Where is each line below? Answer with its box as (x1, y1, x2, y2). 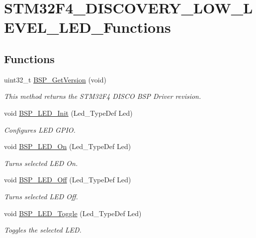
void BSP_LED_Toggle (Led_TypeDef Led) (4, 208, 142, 218)
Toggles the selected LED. (4, 225, 82, 235)
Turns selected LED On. (4, 158, 78, 168)
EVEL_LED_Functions (4, 17, 171, 37)
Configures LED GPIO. (4, 124, 76, 135)
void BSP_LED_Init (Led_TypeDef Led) (4, 107, 133, 118)
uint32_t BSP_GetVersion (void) (4, 74, 106, 84)
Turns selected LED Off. (4, 191, 78, 201)
